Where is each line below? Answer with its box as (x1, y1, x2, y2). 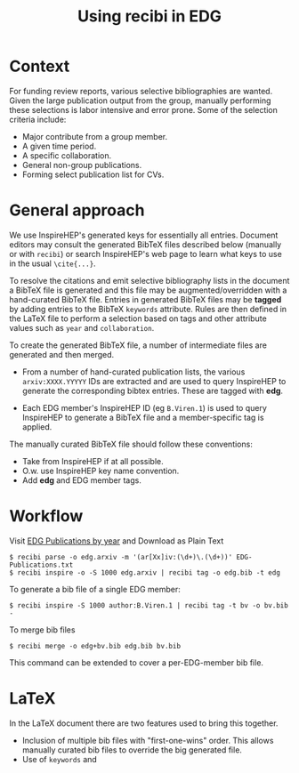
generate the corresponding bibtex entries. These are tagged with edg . (21, 385, 283, 396)
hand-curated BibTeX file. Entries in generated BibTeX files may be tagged (9, 294, 282, 304)
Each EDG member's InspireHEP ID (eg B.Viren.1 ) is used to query (21, 402, 267, 413)
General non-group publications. (21, 159, 142, 170)
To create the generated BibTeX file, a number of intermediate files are (9, 340, 267, 350)
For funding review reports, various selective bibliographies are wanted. (9, 85, 273, 96)
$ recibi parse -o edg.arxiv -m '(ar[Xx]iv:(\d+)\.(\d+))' (9, 552, 233, 561)
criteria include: (9, 114, 67, 125)
